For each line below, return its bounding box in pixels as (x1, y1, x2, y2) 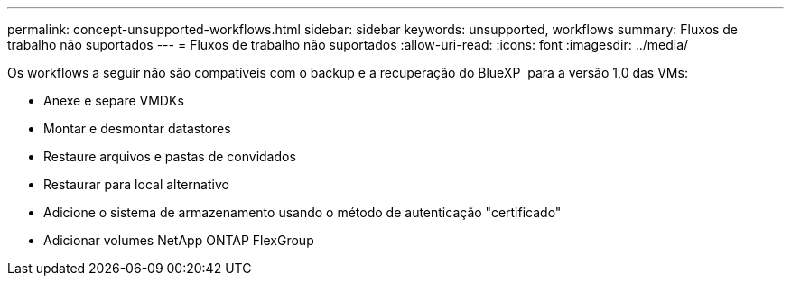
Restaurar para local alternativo (43, 177, 229, 192)
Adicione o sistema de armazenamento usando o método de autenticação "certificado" (43, 205, 562, 220)
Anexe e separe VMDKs (43, 93, 184, 108)
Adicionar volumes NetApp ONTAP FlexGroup (43, 233, 314, 248)
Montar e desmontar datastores (43, 121, 231, 136)
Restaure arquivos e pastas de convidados (43, 149, 296, 164)
